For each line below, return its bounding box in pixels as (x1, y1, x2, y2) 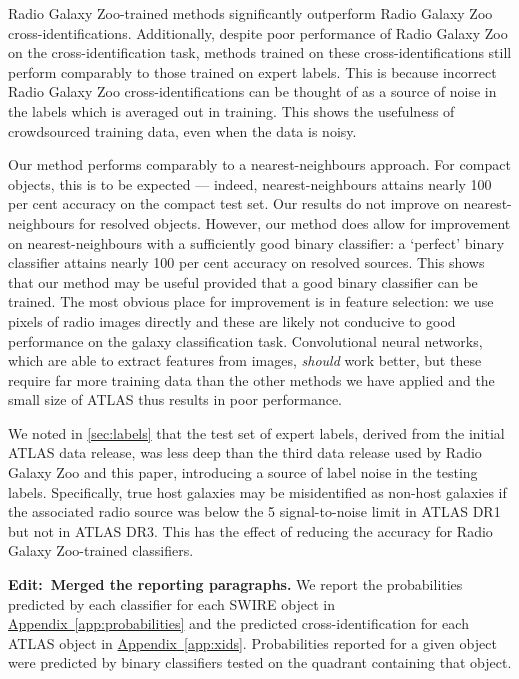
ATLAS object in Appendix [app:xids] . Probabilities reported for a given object (8, 632, 497, 653)
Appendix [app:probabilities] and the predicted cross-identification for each (8, 613, 469, 634)
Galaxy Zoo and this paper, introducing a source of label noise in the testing (8, 462, 478, 483)
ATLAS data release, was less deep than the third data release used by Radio (8, 442, 482, 463)
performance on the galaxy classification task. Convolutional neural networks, (8, 330, 483, 351)
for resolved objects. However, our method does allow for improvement (78, 212, 511, 233)
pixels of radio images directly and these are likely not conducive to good (8, 310, 456, 331)
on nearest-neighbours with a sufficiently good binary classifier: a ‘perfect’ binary (8, 232, 505, 253)
